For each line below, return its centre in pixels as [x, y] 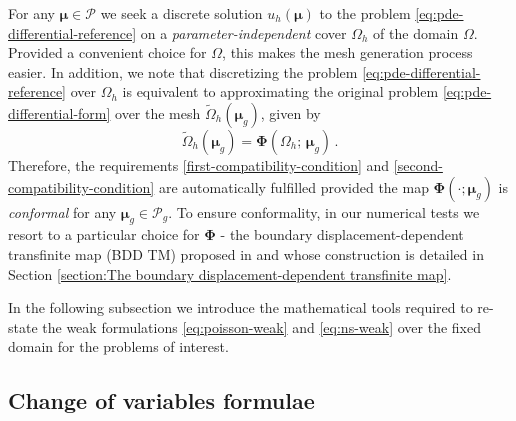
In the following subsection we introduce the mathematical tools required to [240, 307]
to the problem [365, 13]
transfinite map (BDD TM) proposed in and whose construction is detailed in [246, 253]
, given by [290, 112]
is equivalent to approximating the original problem [280, 91]
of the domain [416, 32]
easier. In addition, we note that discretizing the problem [183, 71]
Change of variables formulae [161, 400]
